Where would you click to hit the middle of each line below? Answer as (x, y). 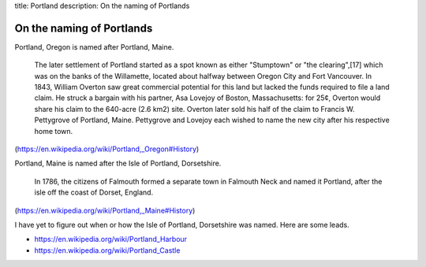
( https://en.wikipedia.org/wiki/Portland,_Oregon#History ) (107, 149)
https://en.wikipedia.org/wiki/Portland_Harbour (111, 239)
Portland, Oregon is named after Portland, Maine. (94, 46)
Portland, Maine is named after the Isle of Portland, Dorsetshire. (118, 163)
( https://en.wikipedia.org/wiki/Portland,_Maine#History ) (105, 210)
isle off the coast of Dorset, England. (94, 192)
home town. (54, 131)
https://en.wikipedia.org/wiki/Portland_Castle (107, 250)
